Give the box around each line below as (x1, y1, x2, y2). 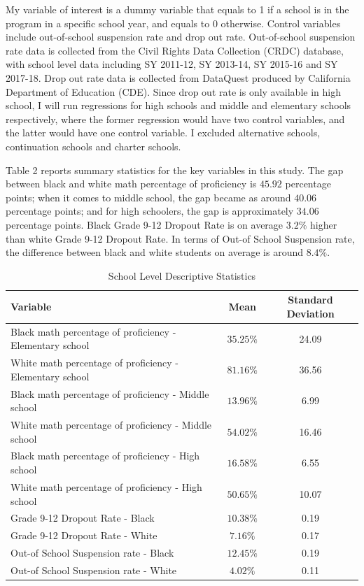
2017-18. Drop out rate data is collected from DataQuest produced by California (6, 70, 351, 85)
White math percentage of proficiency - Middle (10, 417, 212, 432)
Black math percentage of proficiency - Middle (10, 386, 209, 401)
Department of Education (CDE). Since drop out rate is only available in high (6, 84, 341, 99)
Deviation (286, 306, 335, 320)
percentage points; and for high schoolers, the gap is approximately (6, 203, 294, 218)
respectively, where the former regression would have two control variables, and (6, 111, 345, 126)
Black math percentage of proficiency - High (10, 448, 200, 463)
